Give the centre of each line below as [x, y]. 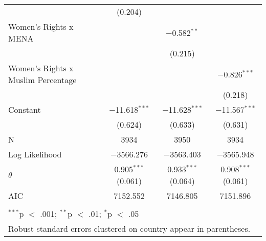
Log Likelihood [35, 154]
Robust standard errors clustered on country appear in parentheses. [129, 228]
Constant [25, 109]
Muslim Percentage [42, 80]
